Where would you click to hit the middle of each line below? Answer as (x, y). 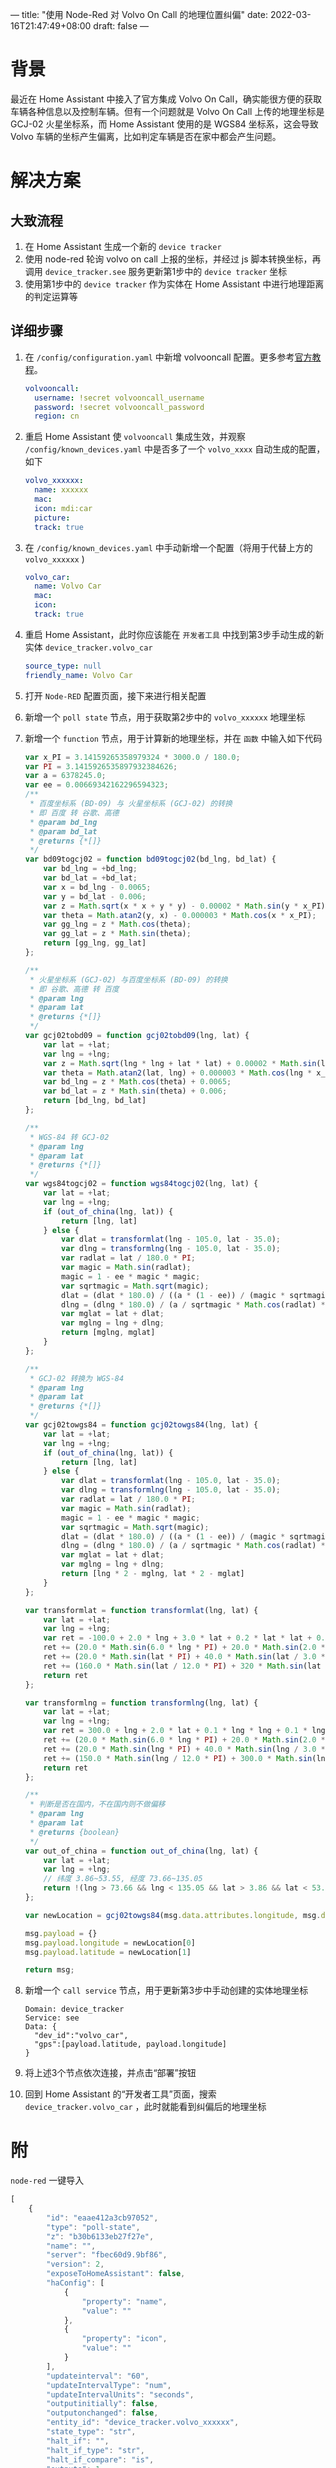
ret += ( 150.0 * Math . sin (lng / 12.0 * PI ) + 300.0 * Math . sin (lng (186, 1758)
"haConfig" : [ (75, 2283)
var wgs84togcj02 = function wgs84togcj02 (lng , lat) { (141, 1184)
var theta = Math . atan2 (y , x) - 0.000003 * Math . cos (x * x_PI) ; (180, 915)
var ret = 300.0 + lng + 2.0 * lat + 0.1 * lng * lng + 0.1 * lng (184, 1731)
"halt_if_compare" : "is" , (100, 2459)
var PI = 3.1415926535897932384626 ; (101, 766)
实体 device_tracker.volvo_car (88, 647)
